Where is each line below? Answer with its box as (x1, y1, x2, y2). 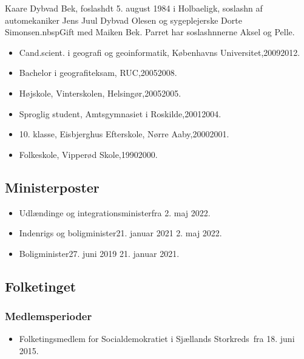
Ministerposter (5, 177, 100, 196)
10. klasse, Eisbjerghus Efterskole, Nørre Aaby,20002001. (19, 128, 229, 140)
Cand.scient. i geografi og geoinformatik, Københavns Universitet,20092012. (19, 46, 300, 58)
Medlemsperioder (5, 309, 92, 324)
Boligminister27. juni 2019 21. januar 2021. (19, 247, 180, 259)
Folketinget (5, 276, 76, 295)
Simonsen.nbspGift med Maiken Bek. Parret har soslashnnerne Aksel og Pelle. (5, 26, 295, 38)
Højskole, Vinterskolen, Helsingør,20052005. (19, 86, 181, 99)
